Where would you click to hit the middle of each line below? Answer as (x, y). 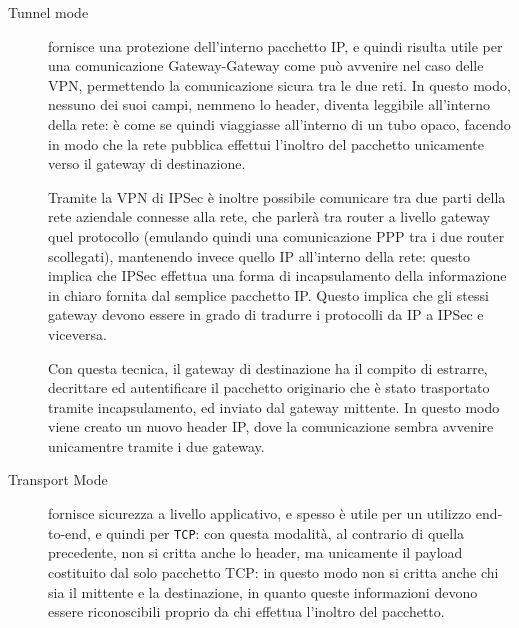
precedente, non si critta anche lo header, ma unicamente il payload (255, 552)
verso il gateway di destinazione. (147, 163)
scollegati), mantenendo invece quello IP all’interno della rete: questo (259, 255)
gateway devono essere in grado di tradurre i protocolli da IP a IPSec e (266, 314)
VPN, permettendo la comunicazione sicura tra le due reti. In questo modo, (279, 84)
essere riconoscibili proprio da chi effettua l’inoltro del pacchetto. (246, 611)
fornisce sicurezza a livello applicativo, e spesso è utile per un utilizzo (260, 513)
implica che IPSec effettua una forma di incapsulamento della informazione (277, 275)
